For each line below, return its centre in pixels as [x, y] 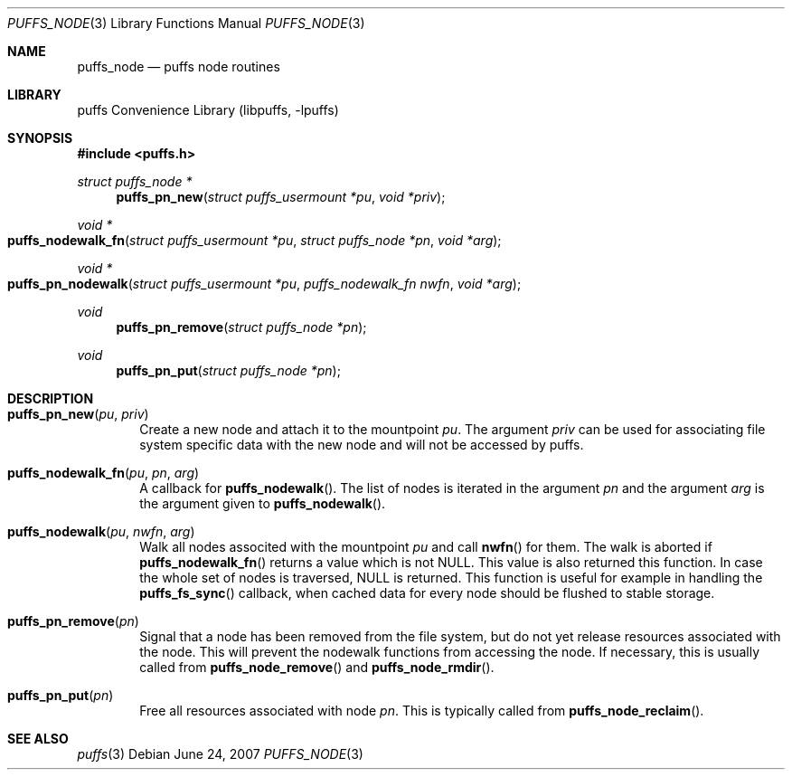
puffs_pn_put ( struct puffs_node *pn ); [228, 370]
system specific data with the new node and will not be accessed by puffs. [362, 445]
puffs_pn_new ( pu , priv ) [78, 414]
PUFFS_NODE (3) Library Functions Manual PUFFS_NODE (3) [186, 23]
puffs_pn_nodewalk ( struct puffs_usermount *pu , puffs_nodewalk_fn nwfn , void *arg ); [264, 284]
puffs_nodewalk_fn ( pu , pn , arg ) [104, 473]
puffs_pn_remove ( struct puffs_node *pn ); [241, 327]
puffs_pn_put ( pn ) [61, 695]
